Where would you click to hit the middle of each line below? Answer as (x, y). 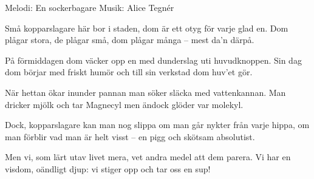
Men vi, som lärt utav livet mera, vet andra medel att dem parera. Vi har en (148, 157)
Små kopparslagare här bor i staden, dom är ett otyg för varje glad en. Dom (147, 28)
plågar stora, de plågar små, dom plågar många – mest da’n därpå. (130, 40)
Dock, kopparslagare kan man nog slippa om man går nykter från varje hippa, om (157, 125)
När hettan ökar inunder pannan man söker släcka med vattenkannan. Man (145, 92)
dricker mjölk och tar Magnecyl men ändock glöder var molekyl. (124, 104)
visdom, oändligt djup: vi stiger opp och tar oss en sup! (108, 168)
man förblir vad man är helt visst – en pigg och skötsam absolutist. (130, 136)
